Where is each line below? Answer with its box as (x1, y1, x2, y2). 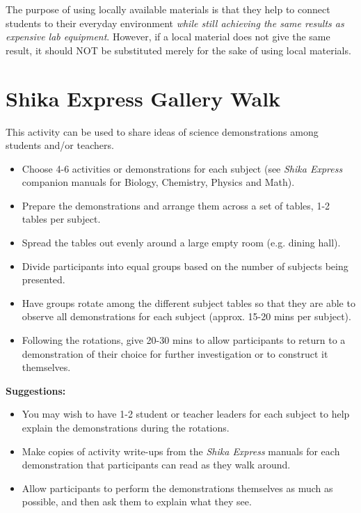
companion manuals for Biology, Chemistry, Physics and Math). (22, 175, 295, 189)
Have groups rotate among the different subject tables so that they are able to (22, 295, 355, 310)
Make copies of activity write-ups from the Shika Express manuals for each (22, 443, 340, 458)
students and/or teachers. (6, 138, 114, 152)
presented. (22, 272, 65, 287)
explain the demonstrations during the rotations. (22, 420, 230, 434)
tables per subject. (22, 212, 101, 226)
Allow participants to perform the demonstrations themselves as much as (22, 480, 333, 495)
